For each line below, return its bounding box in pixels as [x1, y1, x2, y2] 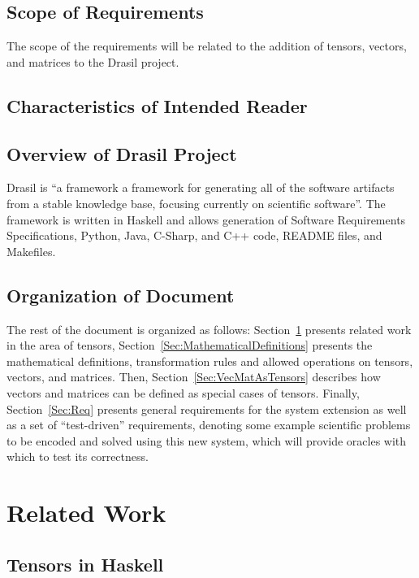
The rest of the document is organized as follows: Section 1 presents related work [6, 320, 412, 337]
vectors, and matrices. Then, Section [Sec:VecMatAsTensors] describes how [6, 368, 381, 385]
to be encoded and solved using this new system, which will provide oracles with [6, 432, 407, 449]
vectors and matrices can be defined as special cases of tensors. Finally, [6, 384, 360, 401]
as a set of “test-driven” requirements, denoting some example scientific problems [6, 416, 411, 433]
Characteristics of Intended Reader [6, 93, 308, 118]
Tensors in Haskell [6, 551, 164, 576]
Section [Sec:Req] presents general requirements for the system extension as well [6, 400, 407, 417]
